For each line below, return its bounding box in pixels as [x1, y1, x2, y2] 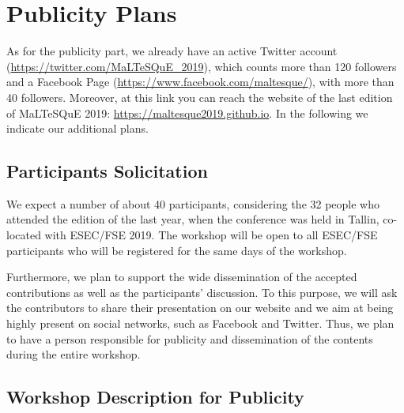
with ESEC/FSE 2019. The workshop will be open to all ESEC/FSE [44, 227, 378, 243]
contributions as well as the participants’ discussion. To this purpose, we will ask [6, 283, 398, 300]
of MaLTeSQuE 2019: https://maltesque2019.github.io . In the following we [6, 104, 368, 121]
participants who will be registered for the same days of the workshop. [6, 242, 347, 258]
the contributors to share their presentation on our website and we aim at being [6, 299, 394, 316]
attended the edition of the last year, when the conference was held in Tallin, [6, 211, 379, 227]
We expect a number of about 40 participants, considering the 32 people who [6, 195, 380, 212]
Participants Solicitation [6, 159, 208, 183]
